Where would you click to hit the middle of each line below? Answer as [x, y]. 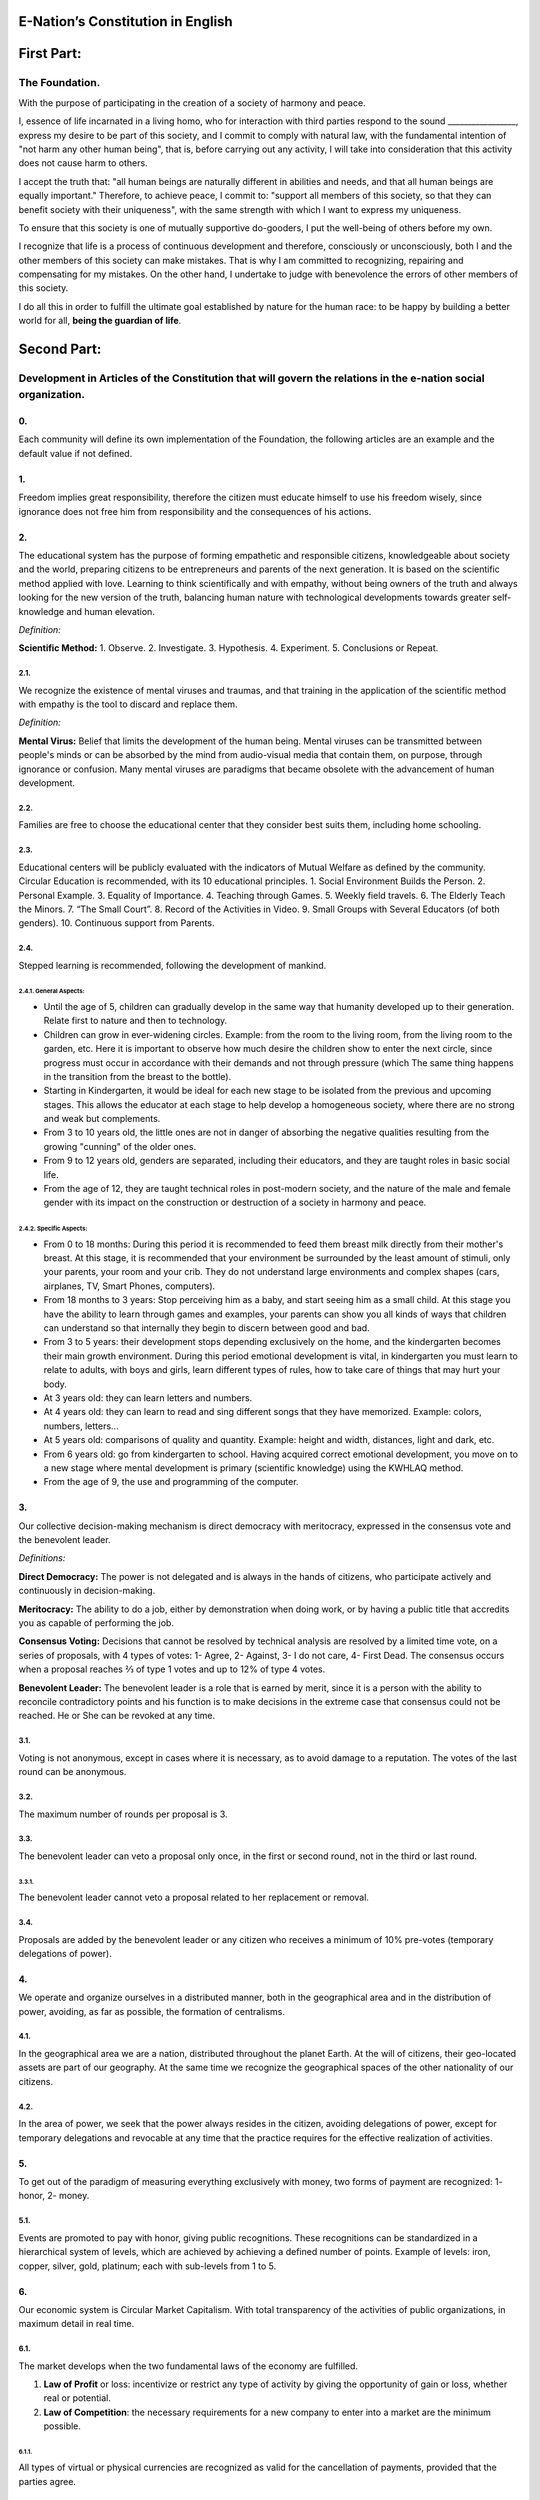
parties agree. [47, 2481]
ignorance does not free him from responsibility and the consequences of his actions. [195, 511]
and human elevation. [110, 611]
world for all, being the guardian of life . [100, 321]
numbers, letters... [81, 1426]
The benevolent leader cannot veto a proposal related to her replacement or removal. [194, 1897]
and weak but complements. [102, 1119]
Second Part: [60, 349]
